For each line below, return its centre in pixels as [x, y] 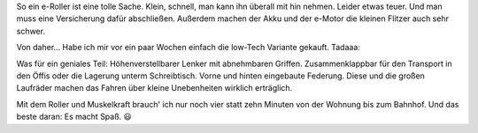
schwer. [31, 31]
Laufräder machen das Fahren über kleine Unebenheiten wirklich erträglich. [154, 88]
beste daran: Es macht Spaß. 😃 [74, 117]
